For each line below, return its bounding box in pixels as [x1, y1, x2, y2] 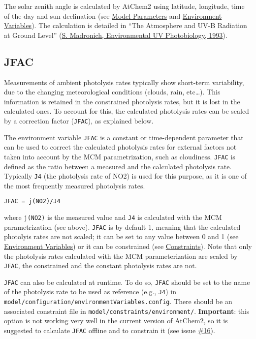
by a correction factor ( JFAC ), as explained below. [4, 115, 154, 125]
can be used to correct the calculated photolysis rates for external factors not [4, 142, 237, 152]
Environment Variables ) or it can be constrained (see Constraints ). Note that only [4, 241, 252, 251]
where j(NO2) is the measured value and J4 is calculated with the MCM [4, 212, 222, 222]
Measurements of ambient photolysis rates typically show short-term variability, [4, 77, 244, 87]
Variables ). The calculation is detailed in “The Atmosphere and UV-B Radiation [4, 20, 247, 31]
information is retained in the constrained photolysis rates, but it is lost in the [4, 96, 240, 106]
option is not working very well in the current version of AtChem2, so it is [4, 315, 228, 326]
